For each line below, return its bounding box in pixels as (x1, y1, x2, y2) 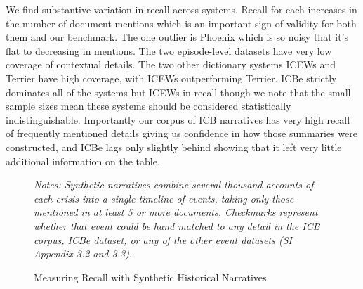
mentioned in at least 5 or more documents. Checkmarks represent (34, 205, 318, 219)
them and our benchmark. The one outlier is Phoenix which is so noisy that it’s (6, 30, 348, 44)
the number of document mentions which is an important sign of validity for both (6, 15, 357, 30)
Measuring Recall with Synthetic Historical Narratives (34, 269, 267, 284)
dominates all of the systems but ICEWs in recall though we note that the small (6, 84, 351, 99)
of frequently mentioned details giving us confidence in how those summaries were (6, 126, 357, 141)
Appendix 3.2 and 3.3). (34, 246, 133, 261)
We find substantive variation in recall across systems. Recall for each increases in (6, 2, 357, 16)
